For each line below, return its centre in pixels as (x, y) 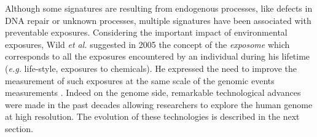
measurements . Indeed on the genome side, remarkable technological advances (153, 92)
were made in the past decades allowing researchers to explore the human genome (159, 104)
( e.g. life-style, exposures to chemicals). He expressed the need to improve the (151, 68)
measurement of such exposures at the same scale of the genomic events (140, 80)
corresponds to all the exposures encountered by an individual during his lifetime (158, 56)
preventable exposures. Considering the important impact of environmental (146, 32)
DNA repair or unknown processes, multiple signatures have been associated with (158, 20)
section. (19, 128)
